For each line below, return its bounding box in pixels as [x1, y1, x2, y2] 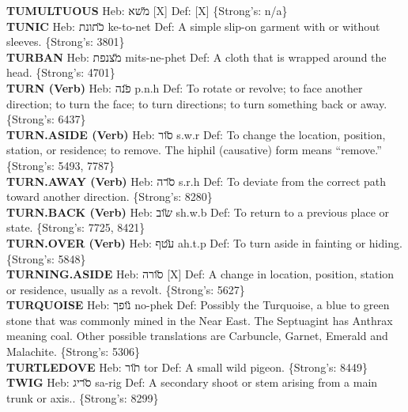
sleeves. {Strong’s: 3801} [6, 33, 125, 50]
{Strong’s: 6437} [6, 111, 86, 127]
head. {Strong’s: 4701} [6, 64, 115, 81]
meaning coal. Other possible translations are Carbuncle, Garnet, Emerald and [6, 327, 388, 344]
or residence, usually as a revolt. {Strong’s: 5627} [6, 281, 245, 297]
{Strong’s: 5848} [6, 250, 86, 266]
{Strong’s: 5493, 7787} [6, 157, 115, 173]
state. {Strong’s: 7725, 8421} [6, 219, 145, 236]
